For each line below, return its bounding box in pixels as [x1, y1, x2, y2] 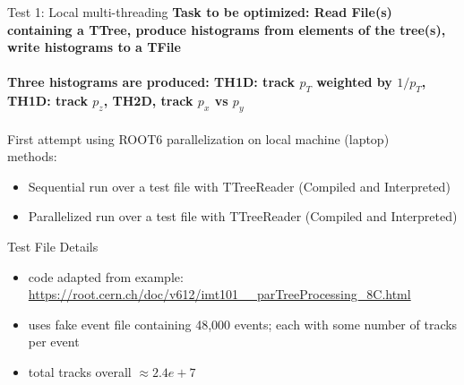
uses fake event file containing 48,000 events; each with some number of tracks [28, 314, 458, 333]
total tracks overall [28, 362, 132, 381]
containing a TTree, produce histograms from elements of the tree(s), [7, 20, 446, 38]
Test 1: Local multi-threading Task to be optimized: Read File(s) [7, 3, 392, 21]
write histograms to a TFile [7, 38, 181, 56]
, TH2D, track [103, 91, 193, 110]
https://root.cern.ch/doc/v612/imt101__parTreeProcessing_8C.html [28, 285, 411, 304]
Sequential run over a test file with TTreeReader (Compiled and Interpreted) [28, 176, 451, 195]
